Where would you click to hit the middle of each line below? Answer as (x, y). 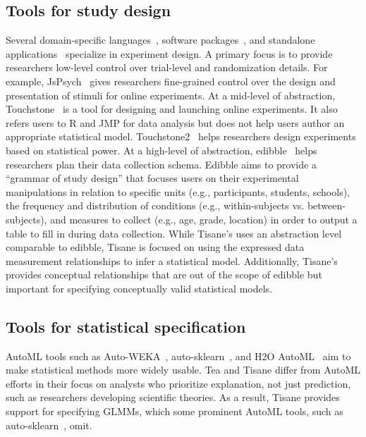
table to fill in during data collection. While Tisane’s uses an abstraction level (174, 233)
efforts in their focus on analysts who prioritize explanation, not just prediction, (178, 383)
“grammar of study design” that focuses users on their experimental (152, 178)
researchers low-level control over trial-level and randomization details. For (167, 67)
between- (326, 205)
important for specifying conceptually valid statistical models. (139, 288)
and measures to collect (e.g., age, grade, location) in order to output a (204, 219)
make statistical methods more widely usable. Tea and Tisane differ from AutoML (183, 370)
